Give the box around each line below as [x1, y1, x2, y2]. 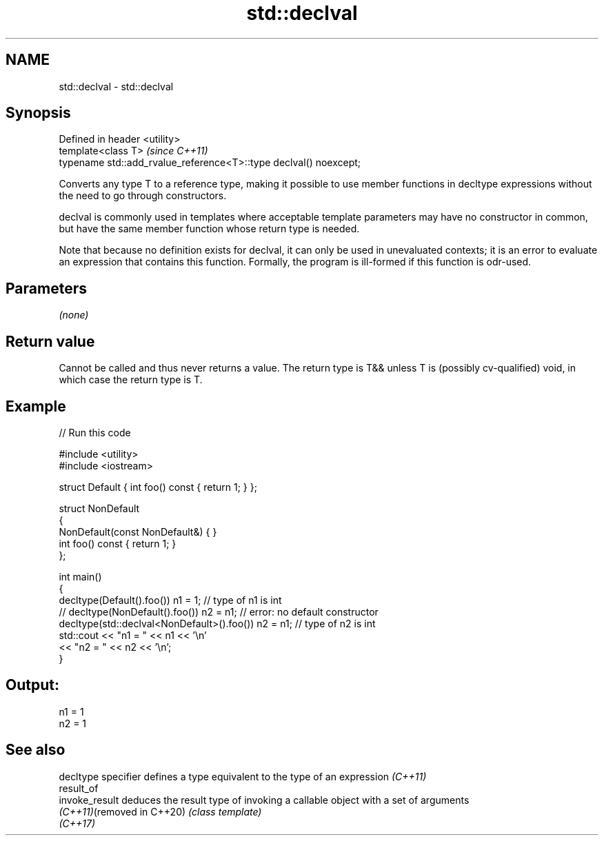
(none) [59, 309, 89, 321]
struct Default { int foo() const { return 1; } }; [59, 480, 257, 493]
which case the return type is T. [59, 374, 203, 386]
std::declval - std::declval [59, 80, 174, 92]
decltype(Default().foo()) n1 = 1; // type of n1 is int [59, 594, 282, 606]
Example [6, 397, 66, 415]
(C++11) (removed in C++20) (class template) [59, 805, 262, 818]
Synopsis [6, 104, 71, 122]
